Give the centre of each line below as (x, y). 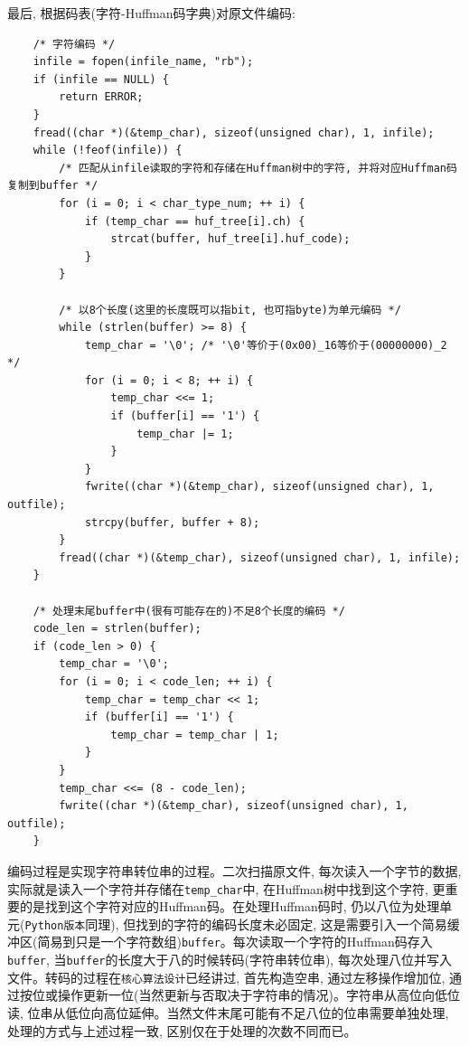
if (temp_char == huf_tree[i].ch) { (195, 221)
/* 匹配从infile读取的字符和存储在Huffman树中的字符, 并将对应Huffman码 (258, 168)
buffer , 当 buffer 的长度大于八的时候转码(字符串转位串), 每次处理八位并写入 (230, 960)
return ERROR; (101, 97)
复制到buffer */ (53, 186)
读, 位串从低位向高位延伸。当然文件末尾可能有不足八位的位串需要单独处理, (228, 1012)
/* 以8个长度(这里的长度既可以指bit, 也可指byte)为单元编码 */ (230, 310)
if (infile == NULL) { (101, 79)
